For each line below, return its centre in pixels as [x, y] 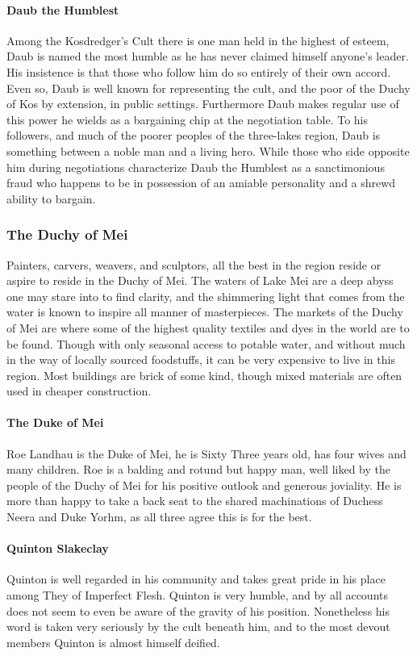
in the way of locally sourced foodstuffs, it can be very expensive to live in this [201, 359]
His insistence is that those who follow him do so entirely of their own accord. [199, 71]
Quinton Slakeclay [58, 548]
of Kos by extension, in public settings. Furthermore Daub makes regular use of [203, 104]
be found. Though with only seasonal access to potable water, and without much [206, 343]
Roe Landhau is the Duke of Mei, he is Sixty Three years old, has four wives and [206, 453]
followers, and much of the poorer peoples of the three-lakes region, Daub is [194, 135]
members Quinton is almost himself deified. [113, 642]
